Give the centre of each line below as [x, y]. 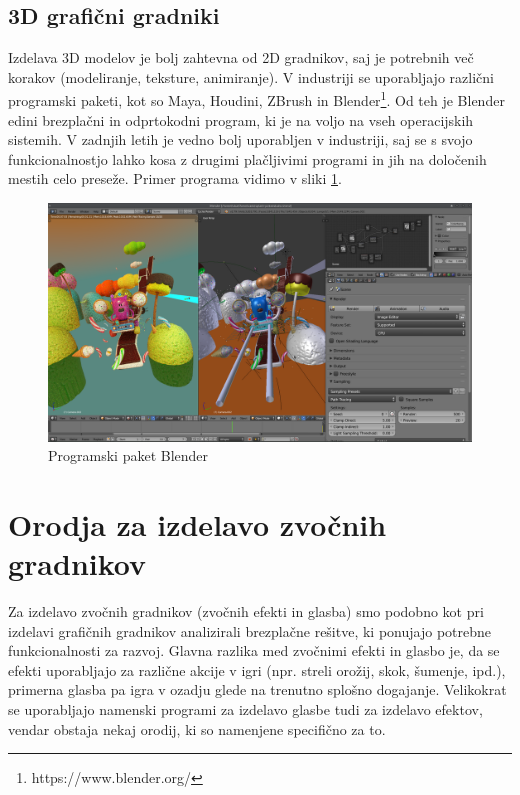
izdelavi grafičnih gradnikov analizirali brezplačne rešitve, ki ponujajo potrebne [249, 630]
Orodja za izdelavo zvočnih [197, 523]
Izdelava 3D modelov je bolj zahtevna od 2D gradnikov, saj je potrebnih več [241, 57]
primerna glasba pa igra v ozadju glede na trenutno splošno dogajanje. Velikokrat [257, 689]
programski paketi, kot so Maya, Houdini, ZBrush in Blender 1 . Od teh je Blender [256, 99]
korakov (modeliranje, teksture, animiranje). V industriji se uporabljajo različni [251, 76]
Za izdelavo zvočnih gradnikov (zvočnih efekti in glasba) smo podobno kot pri [246, 611]
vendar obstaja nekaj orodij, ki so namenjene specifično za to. [197, 728]
